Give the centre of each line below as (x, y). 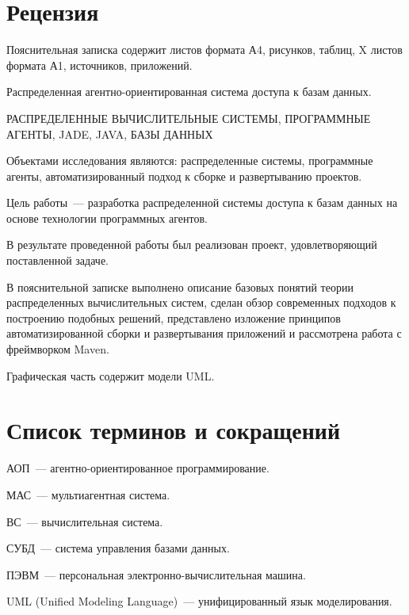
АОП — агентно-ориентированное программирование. (138, 468)
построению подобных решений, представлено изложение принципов (174, 317)
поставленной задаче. (57, 260)
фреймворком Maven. (58, 349)
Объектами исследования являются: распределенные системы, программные (190, 160)
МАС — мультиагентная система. (88, 494)
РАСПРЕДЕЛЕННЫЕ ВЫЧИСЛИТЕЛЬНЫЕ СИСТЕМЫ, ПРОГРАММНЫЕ (189, 118)
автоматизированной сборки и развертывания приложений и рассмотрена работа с (204, 333)
